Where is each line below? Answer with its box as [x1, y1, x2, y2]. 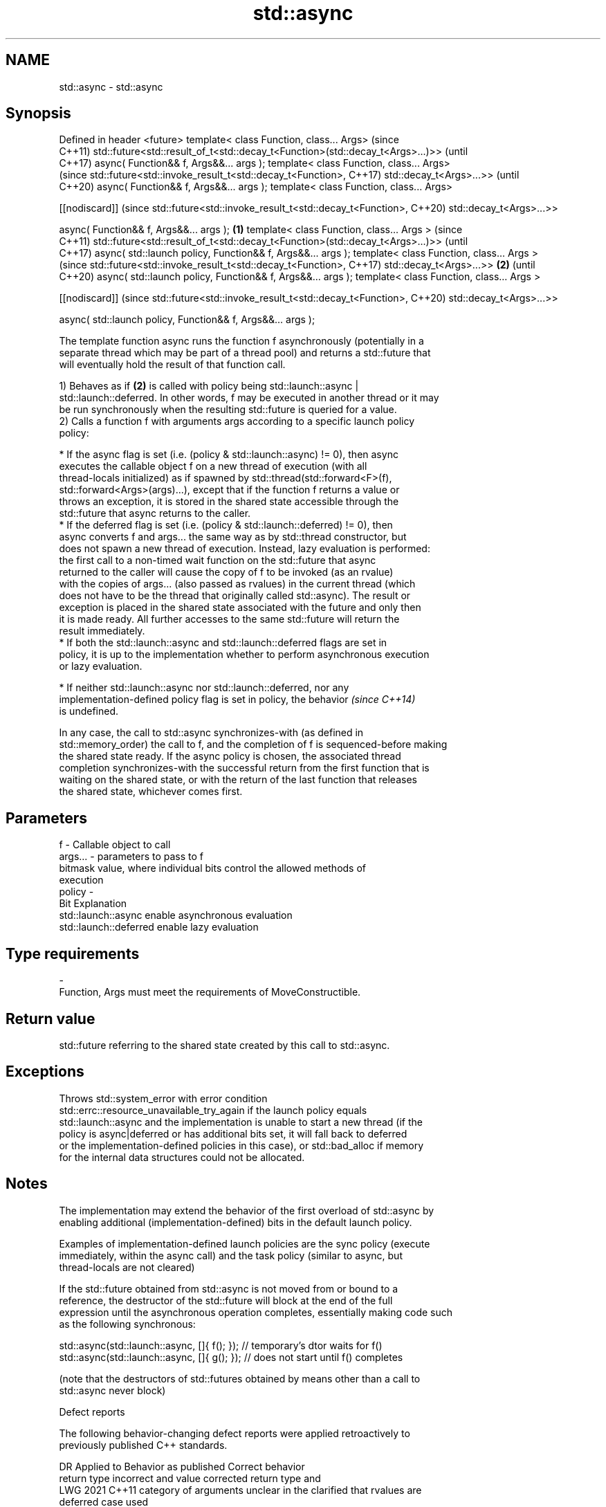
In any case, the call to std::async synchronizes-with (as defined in [59, 727, 364, 739]
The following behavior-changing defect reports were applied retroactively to [59, 1427, 410, 1439]
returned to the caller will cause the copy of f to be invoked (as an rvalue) [59, 566, 394, 578]
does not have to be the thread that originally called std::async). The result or [59, 590, 411, 602]
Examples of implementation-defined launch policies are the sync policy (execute [59, 1237, 430, 1250]
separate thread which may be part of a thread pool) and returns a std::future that [59, 347, 431, 359]
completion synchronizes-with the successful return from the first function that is [59, 762, 430, 774]
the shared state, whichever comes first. [59, 785, 243, 798]
